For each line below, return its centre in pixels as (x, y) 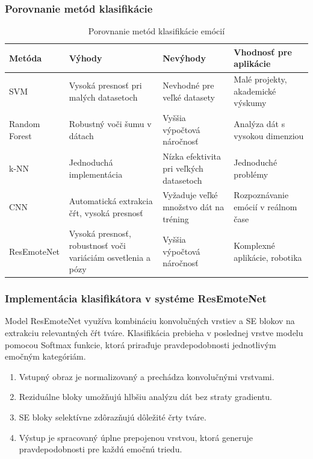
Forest (20, 135)
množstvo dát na (194, 206)
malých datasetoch (103, 97)
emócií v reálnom (265, 206)
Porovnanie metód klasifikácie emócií (156, 31)
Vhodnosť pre (263, 52)
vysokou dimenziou (269, 135)
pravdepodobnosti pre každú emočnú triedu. (101, 449)
